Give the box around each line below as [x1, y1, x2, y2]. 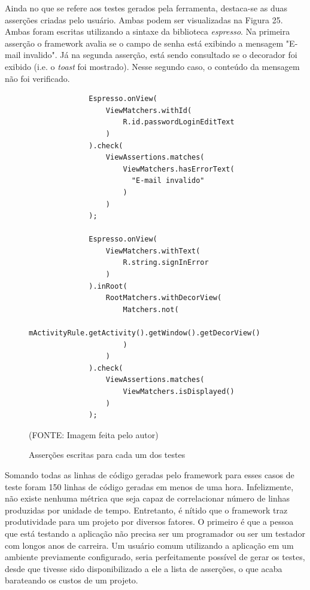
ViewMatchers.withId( [105, 106, 192, 115]
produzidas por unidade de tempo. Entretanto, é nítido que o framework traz [5, 503, 288, 516]
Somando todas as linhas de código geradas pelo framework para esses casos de [5, 468, 294, 481]
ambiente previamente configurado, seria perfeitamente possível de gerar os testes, [5, 551, 305, 563]
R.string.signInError [123, 258, 209, 267]
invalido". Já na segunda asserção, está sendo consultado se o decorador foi [23, 48, 297, 61]
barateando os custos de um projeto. [5, 574, 138, 586]
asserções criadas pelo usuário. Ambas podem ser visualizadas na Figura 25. [5, 13, 283, 26]
